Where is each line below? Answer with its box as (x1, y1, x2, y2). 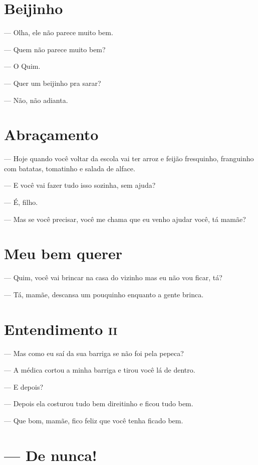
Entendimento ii (4, 318, 118, 339)
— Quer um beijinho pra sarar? (4, 77, 101, 88)
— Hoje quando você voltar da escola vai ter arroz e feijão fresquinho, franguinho (4, 153, 254, 164)
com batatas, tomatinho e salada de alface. (4, 163, 135, 173)
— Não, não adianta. (4, 94, 68, 105)
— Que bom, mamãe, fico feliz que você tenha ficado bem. (4, 415, 183, 425)
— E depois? (4, 381, 44, 392)
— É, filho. (4, 197, 38, 207)
